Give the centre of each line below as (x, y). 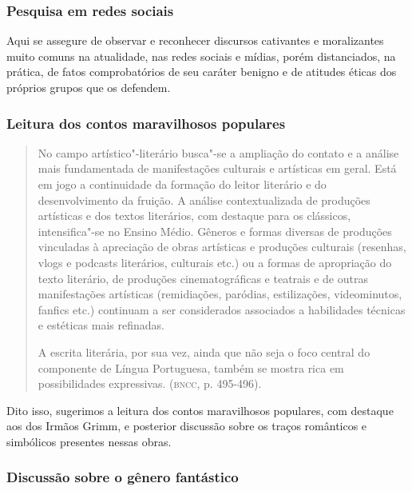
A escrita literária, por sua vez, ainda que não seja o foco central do (204, 351)
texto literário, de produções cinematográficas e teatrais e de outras (203, 278)
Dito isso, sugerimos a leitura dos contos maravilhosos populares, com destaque (200, 410)
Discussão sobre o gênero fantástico (123, 477)
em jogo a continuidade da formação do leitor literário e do (182, 184)
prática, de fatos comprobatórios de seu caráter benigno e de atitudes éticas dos (202, 72)
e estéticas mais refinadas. (101, 325)
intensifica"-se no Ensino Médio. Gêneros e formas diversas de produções (215, 231)
